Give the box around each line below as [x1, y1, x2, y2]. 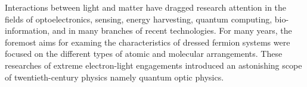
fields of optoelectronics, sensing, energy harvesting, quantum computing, [5, 12, 272, 25]
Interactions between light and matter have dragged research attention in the [5, 1, 287, 13]
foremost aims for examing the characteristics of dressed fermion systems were [5, 36, 290, 48]
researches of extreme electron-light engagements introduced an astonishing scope [5, 59, 302, 71]
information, [5, 24, 50, 37]
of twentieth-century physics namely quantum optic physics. [5, 70, 224, 83]
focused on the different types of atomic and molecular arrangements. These [5, 47, 283, 60]
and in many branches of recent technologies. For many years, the [52, 24, 292, 37]
